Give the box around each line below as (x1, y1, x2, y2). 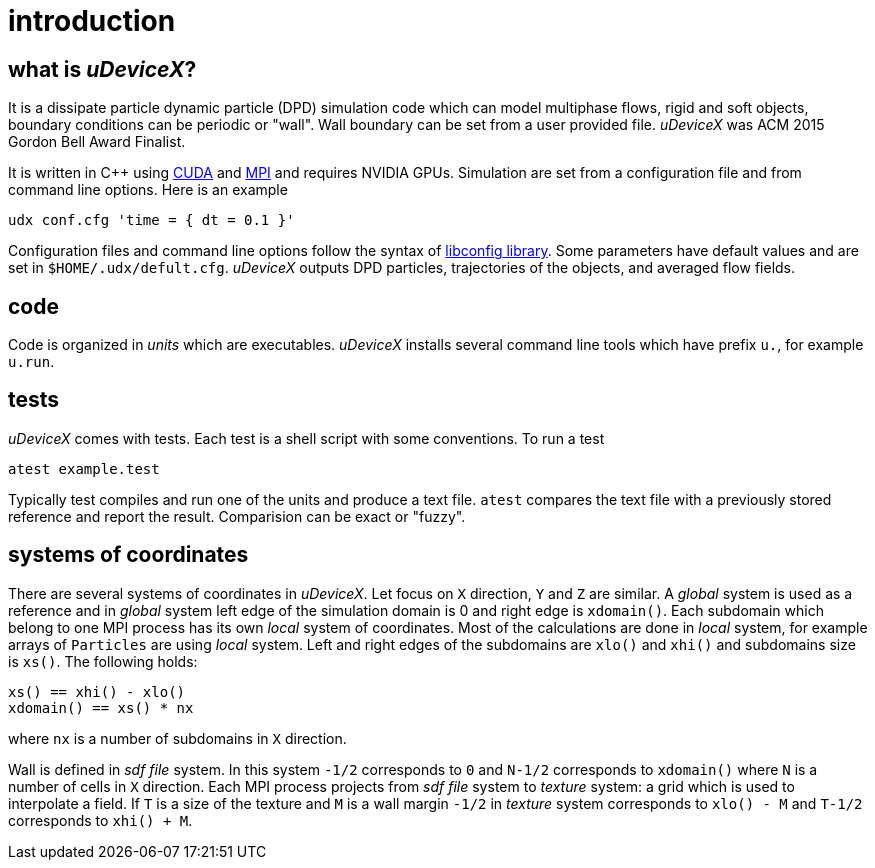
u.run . (8, 353, 55, 371)
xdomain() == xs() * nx (8, 699, 194, 716)
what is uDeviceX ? (8, 56, 197, 82)
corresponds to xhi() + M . (8, 811, 193, 829)
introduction (8, 4, 176, 38)
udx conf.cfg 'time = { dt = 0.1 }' (8, 212, 295, 229)
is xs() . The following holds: (8, 652, 198, 670)
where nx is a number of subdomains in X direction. (8, 729, 347, 747)
